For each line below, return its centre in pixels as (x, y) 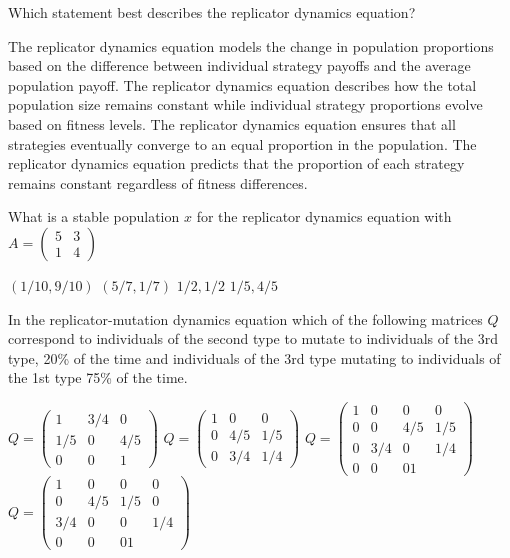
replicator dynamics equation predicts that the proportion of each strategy (236, 163)
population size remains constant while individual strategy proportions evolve (245, 104)
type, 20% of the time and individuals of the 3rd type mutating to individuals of (254, 357)
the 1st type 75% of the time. (98, 377)
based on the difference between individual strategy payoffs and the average (239, 65)
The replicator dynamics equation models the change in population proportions (251, 45)
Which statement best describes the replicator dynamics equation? (212, 12)
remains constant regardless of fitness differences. (158, 182)
